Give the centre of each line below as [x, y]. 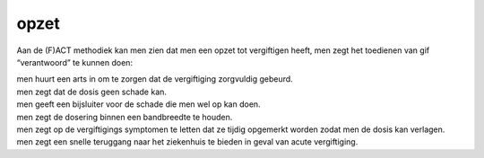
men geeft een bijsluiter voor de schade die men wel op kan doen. [138, 104]
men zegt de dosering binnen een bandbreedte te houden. [125, 117]
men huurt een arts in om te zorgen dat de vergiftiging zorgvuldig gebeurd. [155, 79]
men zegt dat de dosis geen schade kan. [92, 92]
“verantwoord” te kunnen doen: [75, 62]
